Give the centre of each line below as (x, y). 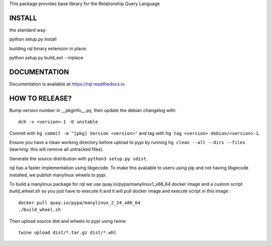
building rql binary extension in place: (48, 48)
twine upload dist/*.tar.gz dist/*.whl (67, 232)
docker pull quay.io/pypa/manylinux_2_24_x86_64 (79, 203)
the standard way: (28, 30)
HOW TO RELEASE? (41, 98)
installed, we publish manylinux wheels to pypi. (58, 175)
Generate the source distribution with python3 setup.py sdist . (79, 159)
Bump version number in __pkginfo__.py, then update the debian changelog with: (93, 110)
